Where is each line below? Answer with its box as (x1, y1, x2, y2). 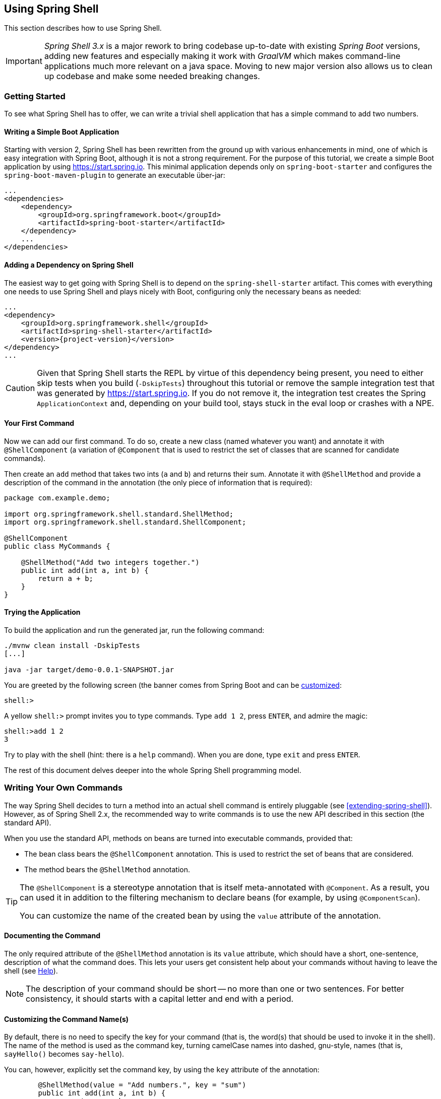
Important (6, 56, 42, 67)
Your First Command (4, 419, 75, 428)
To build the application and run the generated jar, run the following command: (4, 626, 265, 635)
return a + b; (38, 574, 94, 583)
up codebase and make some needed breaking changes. (44, 71, 260, 82)
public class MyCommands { (4, 542, 110, 550)
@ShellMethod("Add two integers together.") (21, 558, 200, 566)
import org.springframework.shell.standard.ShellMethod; (4, 509, 234, 518)
